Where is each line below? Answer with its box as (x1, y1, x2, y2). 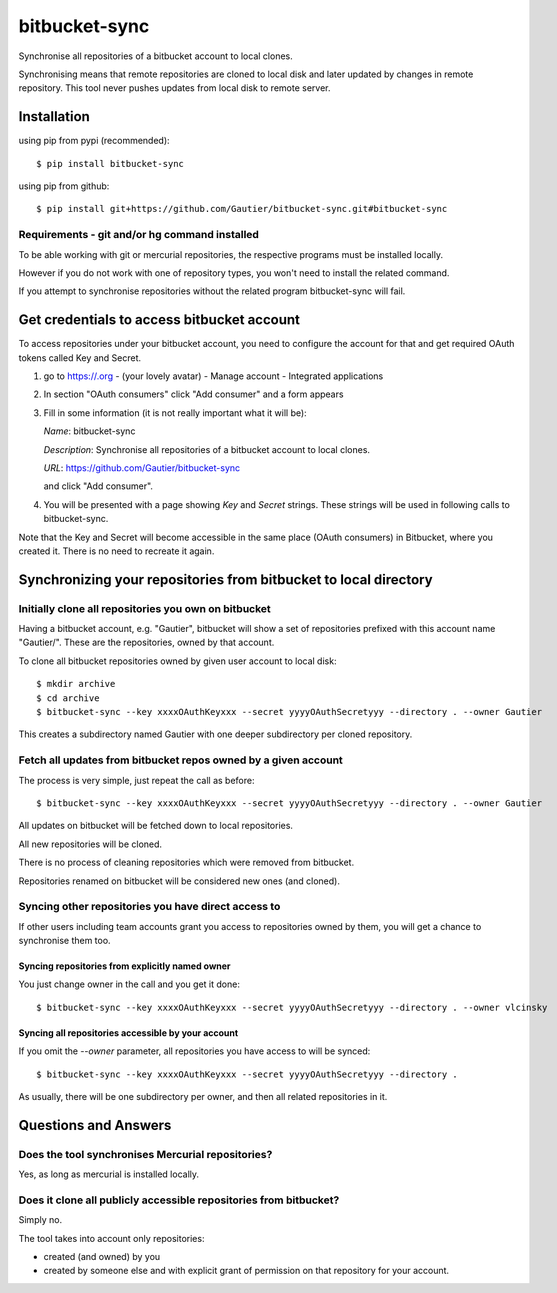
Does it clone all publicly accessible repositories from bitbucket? (18, 1193, 340, 1207)
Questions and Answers (18, 1116, 172, 1134)
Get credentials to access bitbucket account (18, 311, 300, 329)
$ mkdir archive (36, 678, 116, 690)
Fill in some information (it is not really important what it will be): (43, 406, 307, 419)
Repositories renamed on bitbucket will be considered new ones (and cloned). (18, 875, 340, 887)
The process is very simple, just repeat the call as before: (18, 774, 255, 786)
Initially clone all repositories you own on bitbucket (18, 601, 272, 615)
